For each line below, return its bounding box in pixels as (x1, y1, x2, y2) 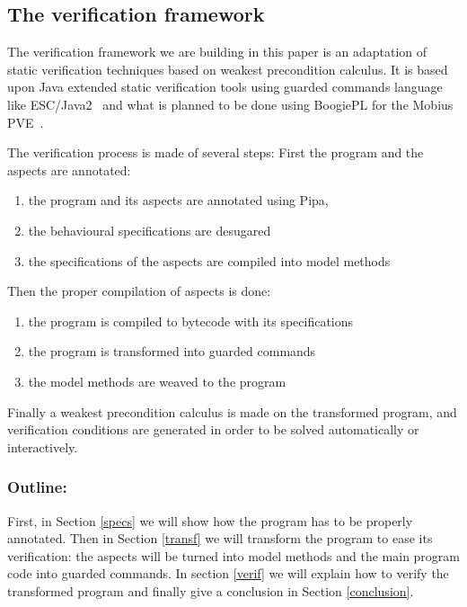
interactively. (7, 437, 78, 456)
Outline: (7, 476, 67, 498)
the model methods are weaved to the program (28, 371, 286, 390)
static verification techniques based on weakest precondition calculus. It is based (7, 59, 448, 78)
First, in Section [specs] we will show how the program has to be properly (7, 511, 413, 530)
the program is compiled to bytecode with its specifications (28, 311, 354, 330)
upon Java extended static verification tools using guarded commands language (7, 77, 443, 96)
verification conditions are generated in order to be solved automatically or (7, 420, 419, 439)
